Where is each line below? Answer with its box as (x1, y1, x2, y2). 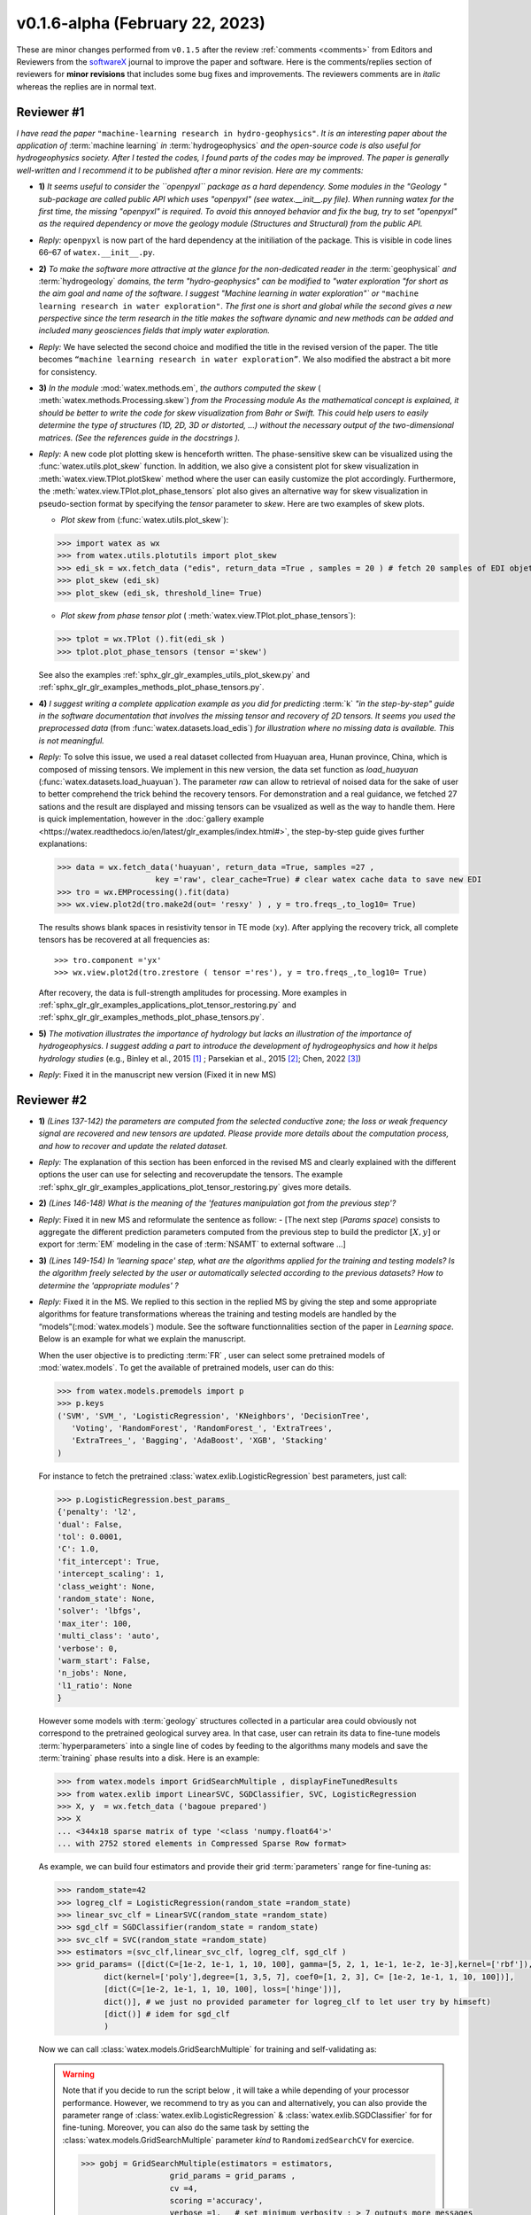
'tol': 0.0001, (57, 1531, 123, 1542)
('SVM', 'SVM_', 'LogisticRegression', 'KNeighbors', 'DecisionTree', (57, 1411, 371, 1421)
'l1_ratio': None (57, 1680, 133, 1690)
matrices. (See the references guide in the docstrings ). (38, 432, 241, 443)
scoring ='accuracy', (169, 2196, 264, 2205)
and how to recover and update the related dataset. (38, 1140, 228, 1151)
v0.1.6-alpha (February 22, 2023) (16, 13, 265, 33)
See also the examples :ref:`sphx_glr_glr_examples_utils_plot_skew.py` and (38, 669, 310, 680)
